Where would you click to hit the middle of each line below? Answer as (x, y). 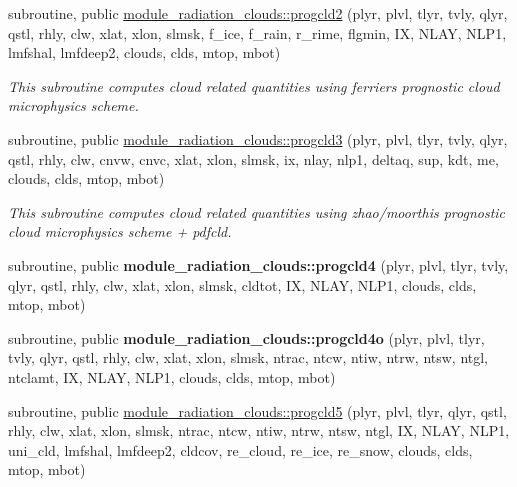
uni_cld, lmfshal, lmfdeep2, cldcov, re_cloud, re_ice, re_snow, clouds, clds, (240, 449)
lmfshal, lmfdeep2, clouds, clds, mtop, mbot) (144, 52)
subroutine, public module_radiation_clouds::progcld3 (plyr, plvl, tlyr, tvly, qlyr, (258, 138)
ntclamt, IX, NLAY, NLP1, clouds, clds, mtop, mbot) (172, 376)
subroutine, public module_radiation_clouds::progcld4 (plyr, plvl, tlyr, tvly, (258, 264)
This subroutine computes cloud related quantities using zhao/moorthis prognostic (257, 211)
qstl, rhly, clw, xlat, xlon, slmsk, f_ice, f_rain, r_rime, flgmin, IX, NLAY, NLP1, (257, 32)
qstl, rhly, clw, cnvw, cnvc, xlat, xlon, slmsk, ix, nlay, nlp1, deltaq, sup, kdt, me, (253, 158)
